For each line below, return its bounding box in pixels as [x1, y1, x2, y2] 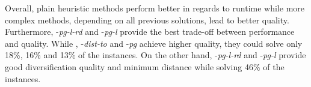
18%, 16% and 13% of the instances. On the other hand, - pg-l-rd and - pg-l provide [5, 49, 306, 61]
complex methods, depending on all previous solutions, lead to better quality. [5, 13, 289, 26]
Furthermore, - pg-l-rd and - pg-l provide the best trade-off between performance [5, 25, 295, 38]
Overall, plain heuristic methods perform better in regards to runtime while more [5, 2, 304, 14]
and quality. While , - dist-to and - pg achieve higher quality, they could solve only [5, 37, 303, 49]
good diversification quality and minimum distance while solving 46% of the [5, 60, 285, 73]
